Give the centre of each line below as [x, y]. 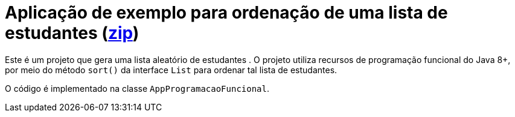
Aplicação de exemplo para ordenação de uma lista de [226, 13]
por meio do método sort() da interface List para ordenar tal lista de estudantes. [171, 70]
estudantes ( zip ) [72, 33]
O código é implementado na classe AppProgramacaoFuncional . [137, 88]
